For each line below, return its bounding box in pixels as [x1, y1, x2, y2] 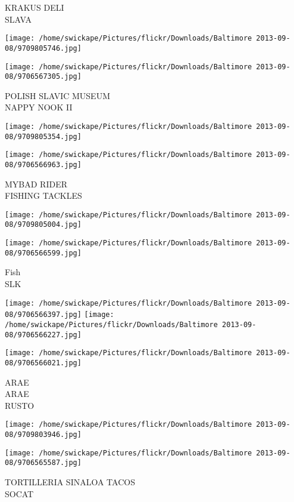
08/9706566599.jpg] [5, 248, 82, 257]
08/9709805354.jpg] [5, 132, 82, 141]
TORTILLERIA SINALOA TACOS [5, 475, 135, 488]
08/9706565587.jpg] [5, 458, 82, 467]
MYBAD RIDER [5, 177, 67, 190]
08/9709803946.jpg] [5, 430, 82, 439]
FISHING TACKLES [5, 189, 82, 202]
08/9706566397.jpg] [5, 310, 82, 319]
